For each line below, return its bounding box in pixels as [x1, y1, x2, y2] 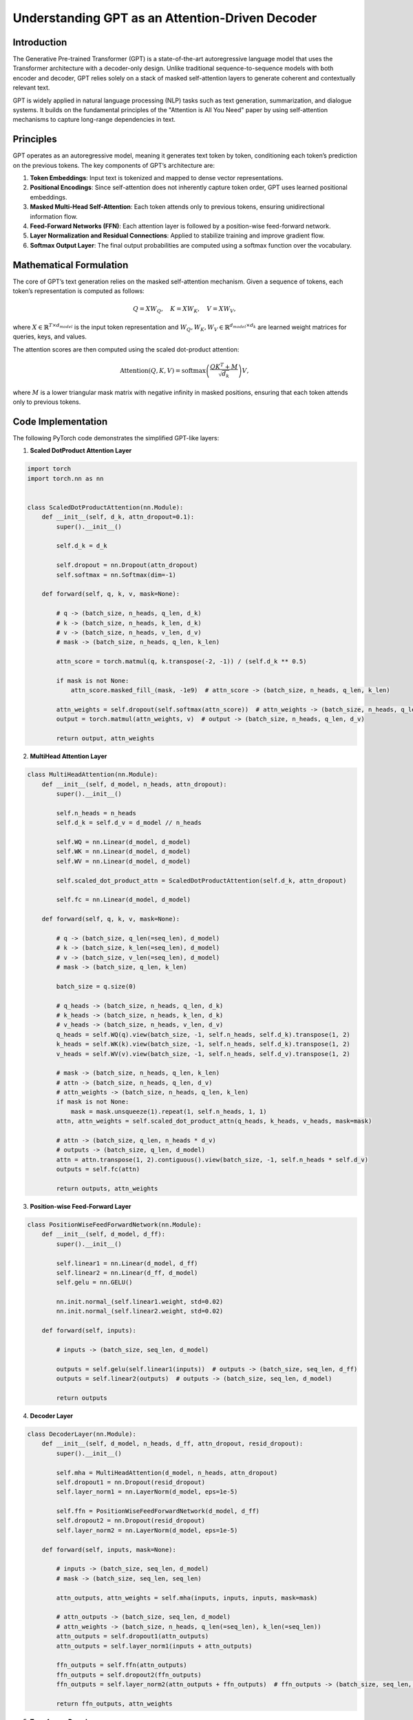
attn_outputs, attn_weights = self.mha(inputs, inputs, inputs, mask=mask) [56, 1593, 318, 1602]
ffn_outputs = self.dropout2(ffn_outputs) [56, 1670, 202, 1679]
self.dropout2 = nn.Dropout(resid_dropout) [56, 1517, 206, 1525]
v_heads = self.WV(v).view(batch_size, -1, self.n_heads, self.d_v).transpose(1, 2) [56, 1050, 350, 1057]
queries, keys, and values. [12, 332, 87, 341]
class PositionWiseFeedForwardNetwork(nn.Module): [27, 1221, 202, 1228]
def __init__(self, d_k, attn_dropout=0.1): [41, 513, 195, 521]
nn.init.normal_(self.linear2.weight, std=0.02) [56, 1307, 224, 1315]
